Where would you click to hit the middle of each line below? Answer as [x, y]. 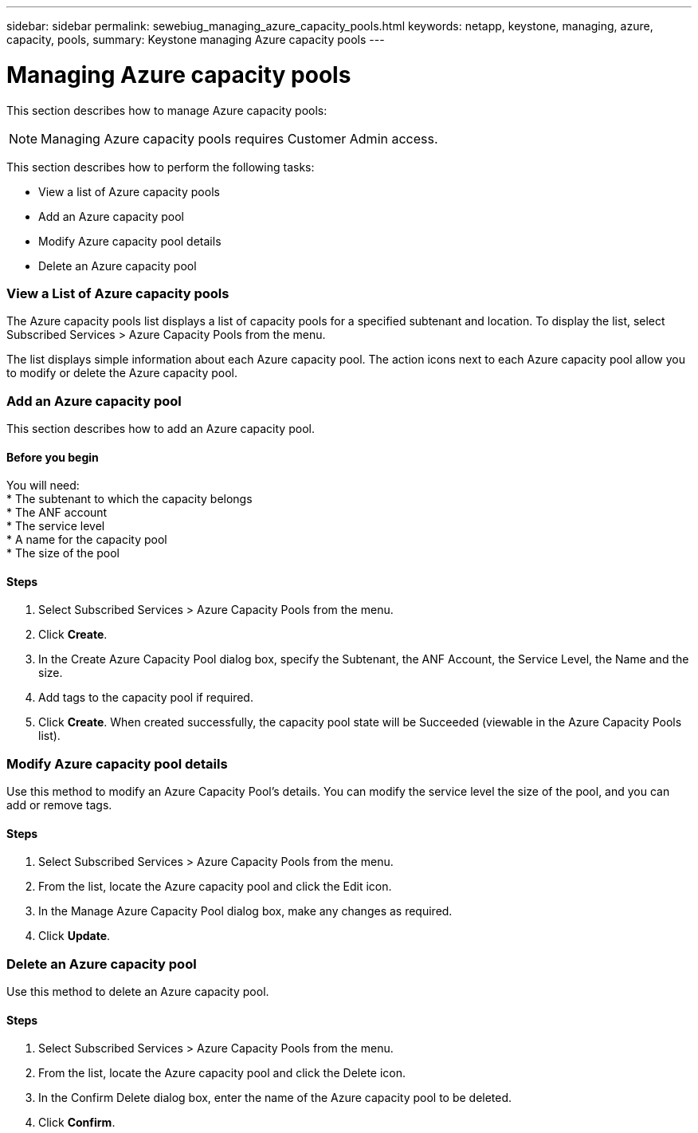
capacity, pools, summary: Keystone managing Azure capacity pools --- [196, 39]
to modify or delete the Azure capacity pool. [122, 373]
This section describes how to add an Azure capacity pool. [161, 429]
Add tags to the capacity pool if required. [146, 698]
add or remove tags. [59, 805]
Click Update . [75, 936]
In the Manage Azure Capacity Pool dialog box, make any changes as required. [245, 911]
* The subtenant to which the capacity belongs [129, 499]
